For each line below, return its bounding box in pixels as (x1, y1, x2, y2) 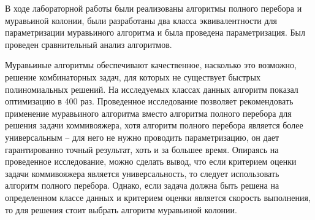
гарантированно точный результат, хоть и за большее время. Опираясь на (5, 143, 279, 155)
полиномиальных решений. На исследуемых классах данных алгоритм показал (5, 82, 298, 95)
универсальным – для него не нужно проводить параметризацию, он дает (5, 130, 279, 143)
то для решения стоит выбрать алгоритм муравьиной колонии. (5, 203, 237, 216)
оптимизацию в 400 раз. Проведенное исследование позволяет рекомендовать (5, 95, 294, 108)
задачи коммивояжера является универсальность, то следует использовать (5, 167, 279, 179)
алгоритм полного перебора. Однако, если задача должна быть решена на (5, 179, 279, 192)
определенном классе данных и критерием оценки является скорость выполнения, (5, 191, 311, 203)
